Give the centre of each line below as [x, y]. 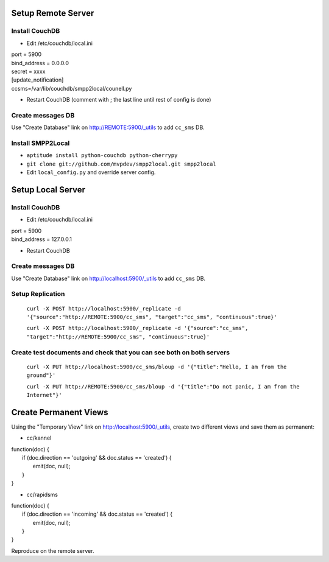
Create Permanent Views [60, 412]
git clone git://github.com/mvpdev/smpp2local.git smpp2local [121, 164]
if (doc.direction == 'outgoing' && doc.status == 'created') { [97, 457]
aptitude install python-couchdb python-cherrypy [102, 156]
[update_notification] [37, 80]
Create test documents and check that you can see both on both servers [121, 352]
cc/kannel [39, 438]
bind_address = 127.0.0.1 [42, 239]
